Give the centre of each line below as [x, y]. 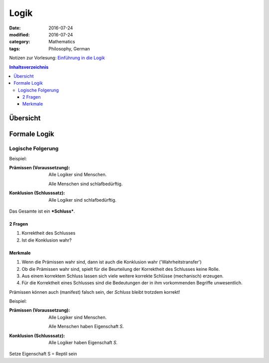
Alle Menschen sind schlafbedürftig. [86, 184]
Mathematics [62, 42]
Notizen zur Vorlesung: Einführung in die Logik [57, 58]
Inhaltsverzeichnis [29, 67]
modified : [19, 34]
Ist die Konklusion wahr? [47, 240]
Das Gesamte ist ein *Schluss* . [42, 211]
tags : [15, 49]
